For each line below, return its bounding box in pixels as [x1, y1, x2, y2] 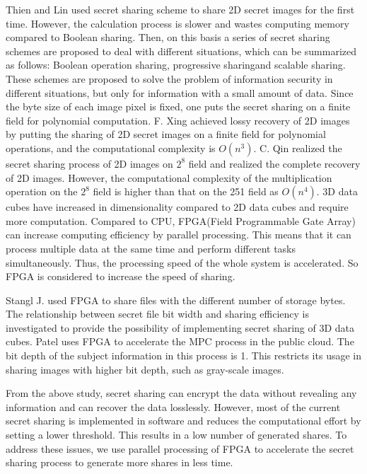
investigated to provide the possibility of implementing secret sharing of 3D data [6, 320, 355, 335]
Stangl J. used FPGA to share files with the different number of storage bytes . [6, 292, 346, 307]
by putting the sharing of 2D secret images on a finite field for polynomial [6, 127, 326, 141]
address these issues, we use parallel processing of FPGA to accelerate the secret [6, 441, 354, 456]
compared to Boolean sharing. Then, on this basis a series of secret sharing [6, 30, 330, 45]
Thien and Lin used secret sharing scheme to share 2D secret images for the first [6, 2, 355, 16]
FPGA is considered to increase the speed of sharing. [6, 269, 235, 284]
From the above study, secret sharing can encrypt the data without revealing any [6, 386, 357, 400]
